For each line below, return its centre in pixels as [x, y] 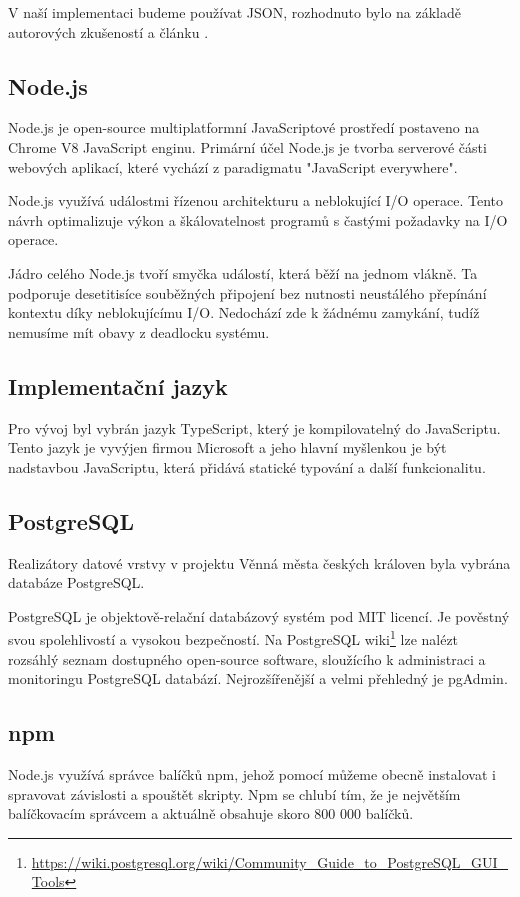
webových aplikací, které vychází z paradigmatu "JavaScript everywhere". [233, 166]
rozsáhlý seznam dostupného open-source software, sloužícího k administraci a [247, 658]
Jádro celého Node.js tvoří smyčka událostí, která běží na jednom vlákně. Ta [243, 272]
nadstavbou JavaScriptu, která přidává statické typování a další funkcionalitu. [247, 466]
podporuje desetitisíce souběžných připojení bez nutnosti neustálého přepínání [247, 292]
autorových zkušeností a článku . [108, 31]
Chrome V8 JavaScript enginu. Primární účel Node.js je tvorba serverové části [247, 146]
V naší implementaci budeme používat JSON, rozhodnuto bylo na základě [234, 12]
